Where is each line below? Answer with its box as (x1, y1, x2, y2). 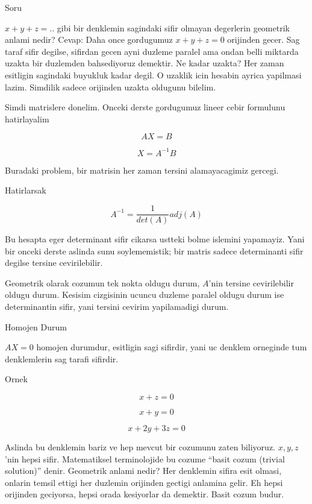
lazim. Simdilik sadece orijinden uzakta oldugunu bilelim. (5, 80, 216, 93)
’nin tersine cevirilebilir (208, 276, 294, 289)
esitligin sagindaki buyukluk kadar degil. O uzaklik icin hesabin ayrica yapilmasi (5, 68, 302, 81)
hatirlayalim (5, 112, 49, 125)
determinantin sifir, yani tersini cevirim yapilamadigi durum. (5, 300, 229, 313)
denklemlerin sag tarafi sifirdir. (5, 352, 119, 365)
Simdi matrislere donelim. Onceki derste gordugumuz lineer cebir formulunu (5, 101, 285, 113)
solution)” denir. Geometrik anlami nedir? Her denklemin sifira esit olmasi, (5, 464, 282, 477)
